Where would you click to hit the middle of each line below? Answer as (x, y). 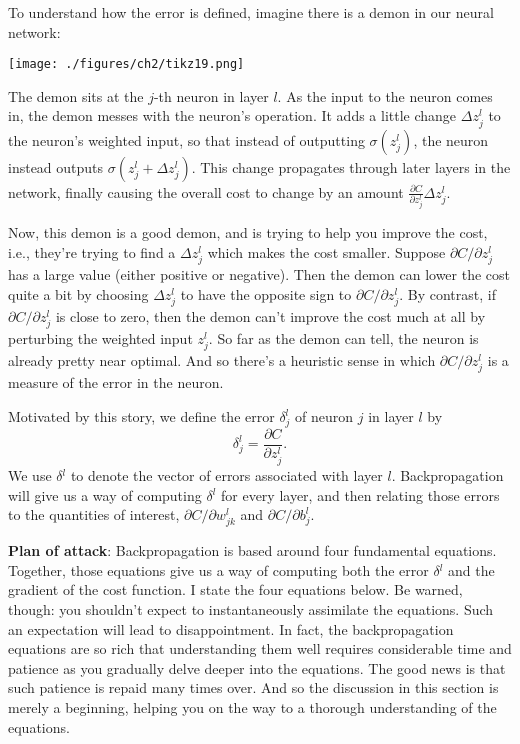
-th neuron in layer (211, 95)
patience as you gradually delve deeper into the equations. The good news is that (257, 667)
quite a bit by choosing (78, 293)
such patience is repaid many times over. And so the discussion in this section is (253, 687)
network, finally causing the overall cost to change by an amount (206, 191)
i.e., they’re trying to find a (92, 252)
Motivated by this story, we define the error (141, 416)
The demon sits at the (76, 95)
